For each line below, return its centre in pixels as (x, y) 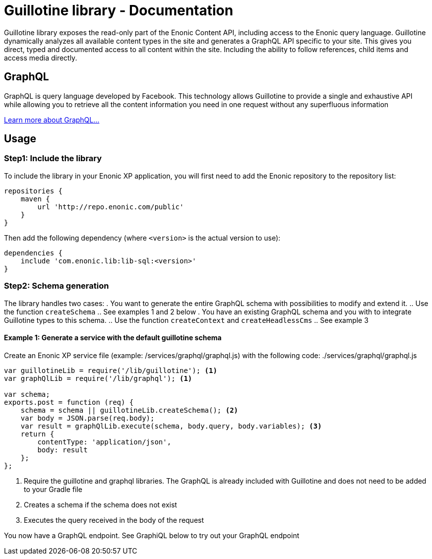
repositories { (33, 191)
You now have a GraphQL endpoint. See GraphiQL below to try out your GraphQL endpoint (152, 535)
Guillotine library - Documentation (119, 10)
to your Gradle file (53, 489)
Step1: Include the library (53, 158)
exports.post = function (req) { (69, 402)
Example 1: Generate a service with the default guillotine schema (113, 338)
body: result (62, 450)
